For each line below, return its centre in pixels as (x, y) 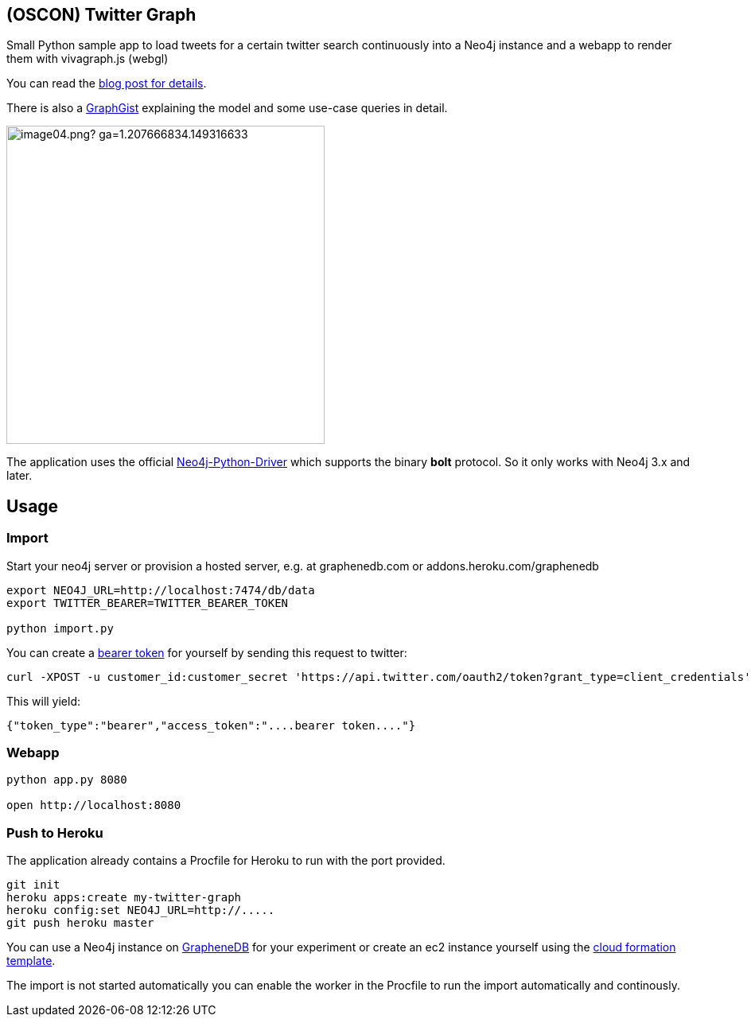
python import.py (60, 628)
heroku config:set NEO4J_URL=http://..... (141, 910)
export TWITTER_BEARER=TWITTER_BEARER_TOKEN (148, 603)
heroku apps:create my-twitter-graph (124, 898)
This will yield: (44, 701)
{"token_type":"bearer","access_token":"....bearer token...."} (211, 725)
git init (33, 885)
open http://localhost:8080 (94, 805)
